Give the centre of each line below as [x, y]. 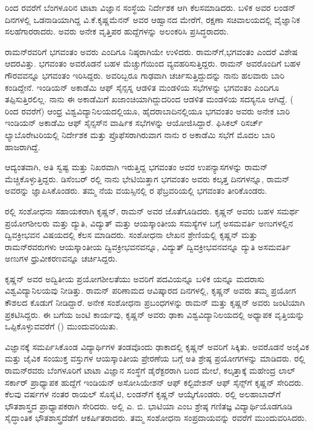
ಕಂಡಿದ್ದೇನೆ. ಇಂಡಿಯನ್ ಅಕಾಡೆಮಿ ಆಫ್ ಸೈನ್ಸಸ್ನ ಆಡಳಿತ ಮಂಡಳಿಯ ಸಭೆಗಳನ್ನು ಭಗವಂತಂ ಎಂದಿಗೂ [142, 87]
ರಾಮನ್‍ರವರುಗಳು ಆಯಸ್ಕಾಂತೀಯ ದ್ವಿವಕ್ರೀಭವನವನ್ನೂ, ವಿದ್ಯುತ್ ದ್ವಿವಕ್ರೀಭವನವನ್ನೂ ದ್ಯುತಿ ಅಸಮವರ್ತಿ [148, 246]
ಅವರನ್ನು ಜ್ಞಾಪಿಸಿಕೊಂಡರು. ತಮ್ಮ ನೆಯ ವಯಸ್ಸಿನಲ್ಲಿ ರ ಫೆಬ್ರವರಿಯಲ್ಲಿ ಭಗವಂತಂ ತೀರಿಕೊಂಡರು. [136, 190]
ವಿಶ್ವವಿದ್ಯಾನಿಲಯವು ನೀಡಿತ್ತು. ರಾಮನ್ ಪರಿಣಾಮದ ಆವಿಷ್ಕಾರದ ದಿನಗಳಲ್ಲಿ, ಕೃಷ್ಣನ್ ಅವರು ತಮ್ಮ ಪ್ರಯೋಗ [151, 290]
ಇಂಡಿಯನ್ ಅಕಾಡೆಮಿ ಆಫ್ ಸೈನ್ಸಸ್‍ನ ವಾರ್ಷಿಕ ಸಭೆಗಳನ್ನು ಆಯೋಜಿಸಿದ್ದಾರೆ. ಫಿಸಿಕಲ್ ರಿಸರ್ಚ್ [134, 123]
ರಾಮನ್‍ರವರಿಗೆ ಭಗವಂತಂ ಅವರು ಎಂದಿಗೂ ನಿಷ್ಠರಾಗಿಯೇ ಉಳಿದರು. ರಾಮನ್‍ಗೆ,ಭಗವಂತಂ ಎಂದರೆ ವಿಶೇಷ [152, 51]
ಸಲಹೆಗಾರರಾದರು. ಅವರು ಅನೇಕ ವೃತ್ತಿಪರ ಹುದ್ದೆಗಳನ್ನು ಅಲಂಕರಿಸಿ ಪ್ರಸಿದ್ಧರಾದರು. [117, 31]
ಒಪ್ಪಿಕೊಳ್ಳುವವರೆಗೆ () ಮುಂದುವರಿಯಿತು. [62, 326]
